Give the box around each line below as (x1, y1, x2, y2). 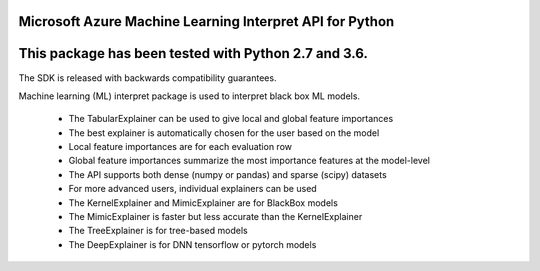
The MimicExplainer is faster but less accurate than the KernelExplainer (68, 211, 363, 223)
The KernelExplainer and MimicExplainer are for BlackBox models (68, 196, 339, 209)
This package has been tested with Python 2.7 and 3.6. (18, 45, 369, 62)
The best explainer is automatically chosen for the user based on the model (68, 126, 380, 139)
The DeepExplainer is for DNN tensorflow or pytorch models (68, 238, 317, 250)
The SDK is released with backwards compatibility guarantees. (18, 71, 277, 84)
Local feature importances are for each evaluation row (68, 141, 292, 153)
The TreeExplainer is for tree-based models (68, 225, 249, 237)
